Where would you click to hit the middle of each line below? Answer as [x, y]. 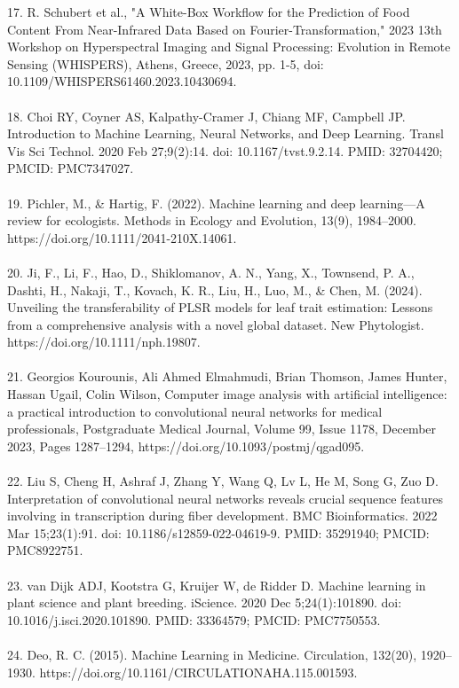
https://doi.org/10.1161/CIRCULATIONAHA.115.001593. [198, 672]
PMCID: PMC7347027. [71, 168]
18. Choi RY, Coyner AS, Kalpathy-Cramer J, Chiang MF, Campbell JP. [206, 116]
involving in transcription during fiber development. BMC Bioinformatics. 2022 [222, 516]
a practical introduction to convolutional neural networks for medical [195, 411]
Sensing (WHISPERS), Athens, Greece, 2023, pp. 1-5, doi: [166, 63]
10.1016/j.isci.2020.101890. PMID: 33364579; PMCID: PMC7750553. [194, 619]
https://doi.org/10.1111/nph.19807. [104, 342]
